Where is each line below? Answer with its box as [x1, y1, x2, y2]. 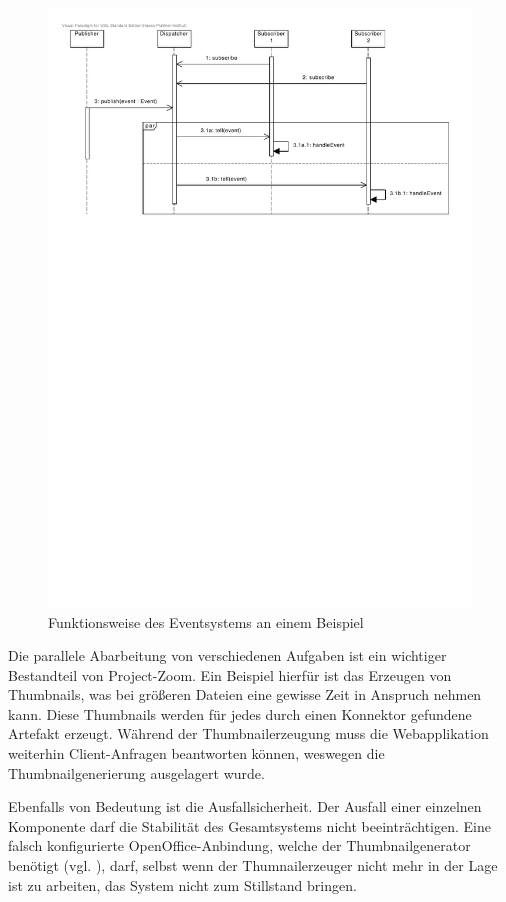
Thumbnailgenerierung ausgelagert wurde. [8, 762, 265, 783]
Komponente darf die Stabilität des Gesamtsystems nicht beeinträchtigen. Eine [8, 815, 491, 836]
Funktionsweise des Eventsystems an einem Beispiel [48, 611, 364, 632]
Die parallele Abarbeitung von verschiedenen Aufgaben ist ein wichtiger [8, 645, 447, 666]
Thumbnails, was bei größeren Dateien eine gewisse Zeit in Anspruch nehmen [8, 684, 482, 705]
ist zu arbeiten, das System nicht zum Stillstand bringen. [8, 874, 357, 895]
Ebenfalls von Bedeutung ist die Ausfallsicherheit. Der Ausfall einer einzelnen [8, 796, 482, 817]
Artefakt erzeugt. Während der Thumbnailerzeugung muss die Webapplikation [8, 723, 489, 744]
